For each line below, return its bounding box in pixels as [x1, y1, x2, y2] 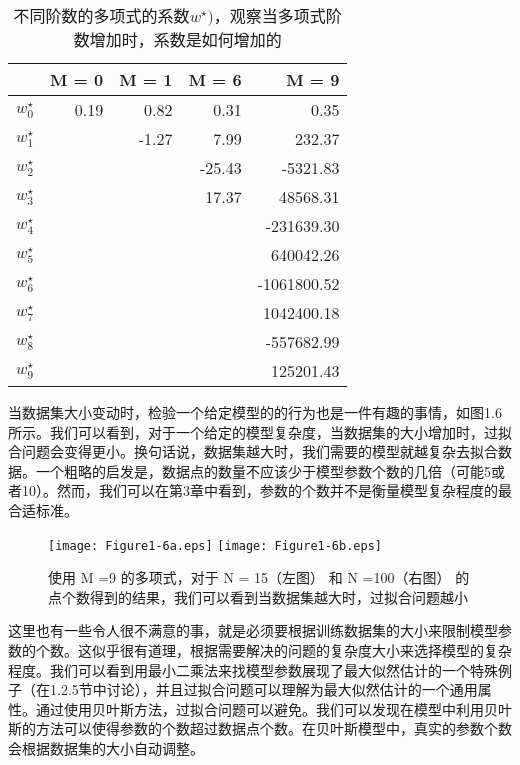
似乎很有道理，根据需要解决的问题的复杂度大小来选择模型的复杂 [91, 640, 512, 660]
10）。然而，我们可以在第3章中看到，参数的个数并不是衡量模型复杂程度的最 [21, 480, 512, 501]
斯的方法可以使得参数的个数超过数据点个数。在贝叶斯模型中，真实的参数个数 [8, 718, 512, 739]
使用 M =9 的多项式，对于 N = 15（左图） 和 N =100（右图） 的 [48, 567, 470, 588]
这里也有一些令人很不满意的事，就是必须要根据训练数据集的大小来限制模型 [8, 620, 498, 641]
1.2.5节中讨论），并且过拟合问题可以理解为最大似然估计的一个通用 [49, 679, 478, 700]
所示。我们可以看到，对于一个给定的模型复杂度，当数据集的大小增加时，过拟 [8, 421, 512, 442]
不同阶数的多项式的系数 [13, 4, 190, 27]
